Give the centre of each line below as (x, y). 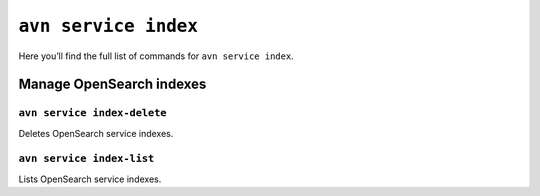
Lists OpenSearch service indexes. (90, 179)
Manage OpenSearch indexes (112, 84)
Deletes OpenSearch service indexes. (96, 133)
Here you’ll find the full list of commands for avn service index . (156, 56)
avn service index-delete (92, 113)
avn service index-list (86, 158)
